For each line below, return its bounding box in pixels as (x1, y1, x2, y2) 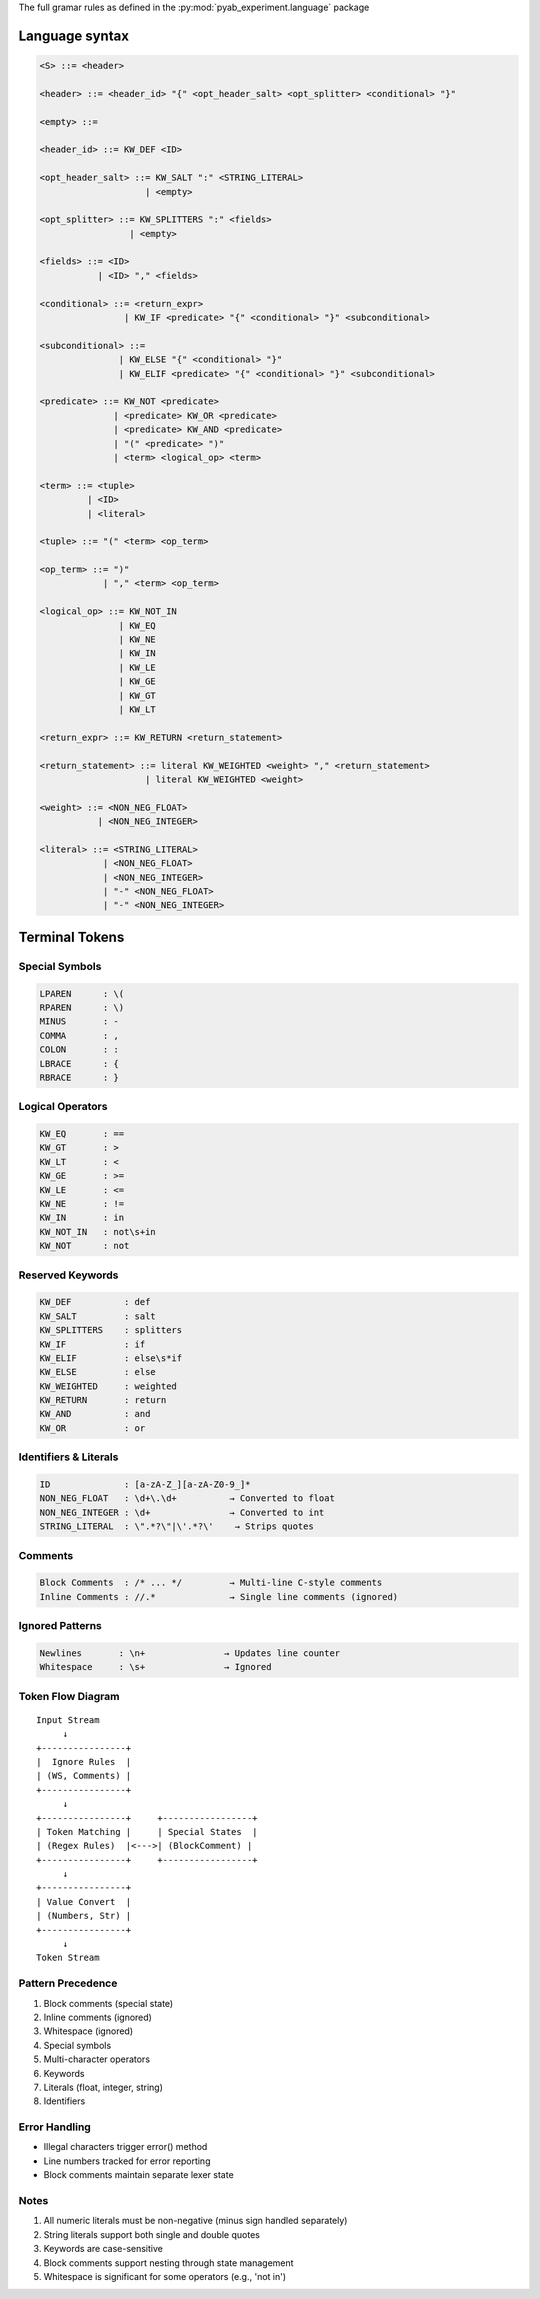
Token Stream (36, 1952, 100, 1964)
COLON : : (39, 1044, 120, 1055)
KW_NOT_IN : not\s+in (39, 1226, 157, 1237)
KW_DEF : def (39, 1296, 151, 1308)
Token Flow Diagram (18, 1689, 120, 1703)
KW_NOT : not (39, 1240, 130, 1252)
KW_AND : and (39, 1408, 151, 1420)
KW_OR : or (39, 1422, 146, 1434)
